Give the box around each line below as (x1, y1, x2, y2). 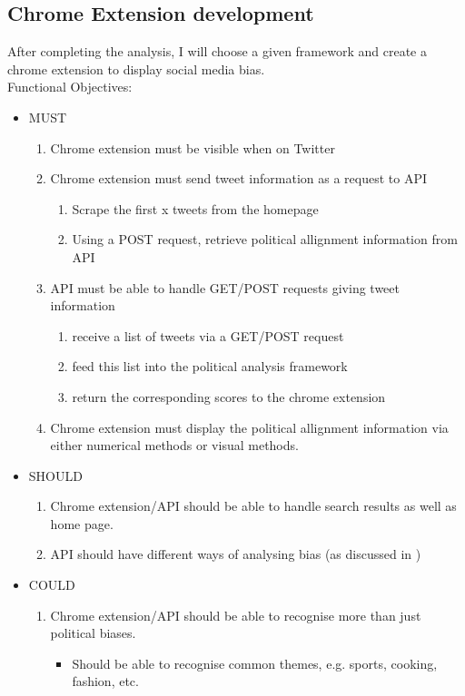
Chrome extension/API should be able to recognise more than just (50, 605, 421, 624)
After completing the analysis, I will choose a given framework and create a (7, 42, 427, 61)
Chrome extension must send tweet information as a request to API (50, 169, 428, 188)
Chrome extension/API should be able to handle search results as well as (50, 496, 457, 515)
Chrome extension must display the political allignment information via (50, 417, 449, 436)
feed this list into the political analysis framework (72, 357, 348, 376)
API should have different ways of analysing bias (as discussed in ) (50, 544, 421, 564)
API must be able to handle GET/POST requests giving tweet (50, 278, 400, 297)
